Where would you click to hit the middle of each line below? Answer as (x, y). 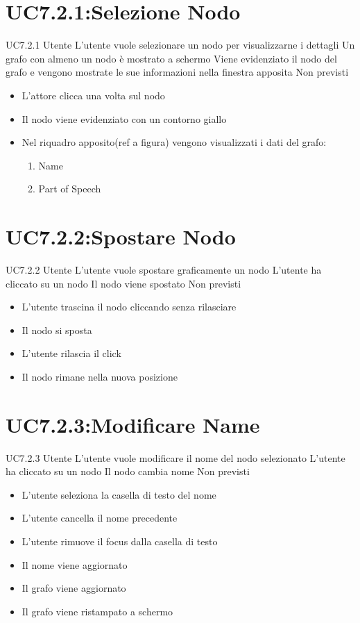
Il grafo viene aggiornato (74, 588)
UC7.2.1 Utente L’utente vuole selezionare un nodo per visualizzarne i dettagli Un (180, 45)
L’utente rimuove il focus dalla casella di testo (120, 541)
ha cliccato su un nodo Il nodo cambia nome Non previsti (128, 471)
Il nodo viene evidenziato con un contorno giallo (124, 118)
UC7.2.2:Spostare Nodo (121, 236)
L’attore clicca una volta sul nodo (93, 95)
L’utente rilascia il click (71, 353)
